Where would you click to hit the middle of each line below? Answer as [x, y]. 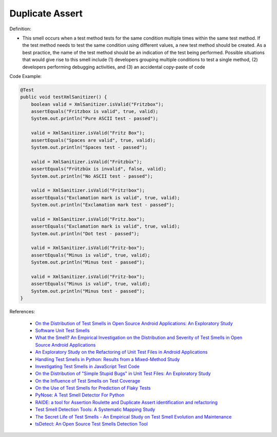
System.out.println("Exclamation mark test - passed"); [103, 205]
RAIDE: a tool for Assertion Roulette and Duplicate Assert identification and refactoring [126, 402]
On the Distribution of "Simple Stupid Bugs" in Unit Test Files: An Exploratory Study [123, 374]
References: [22, 312]
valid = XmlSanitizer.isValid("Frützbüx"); [86, 161]
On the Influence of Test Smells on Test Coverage [88, 381]
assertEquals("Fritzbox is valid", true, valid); [95, 111]
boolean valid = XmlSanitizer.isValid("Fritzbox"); [97, 104]
